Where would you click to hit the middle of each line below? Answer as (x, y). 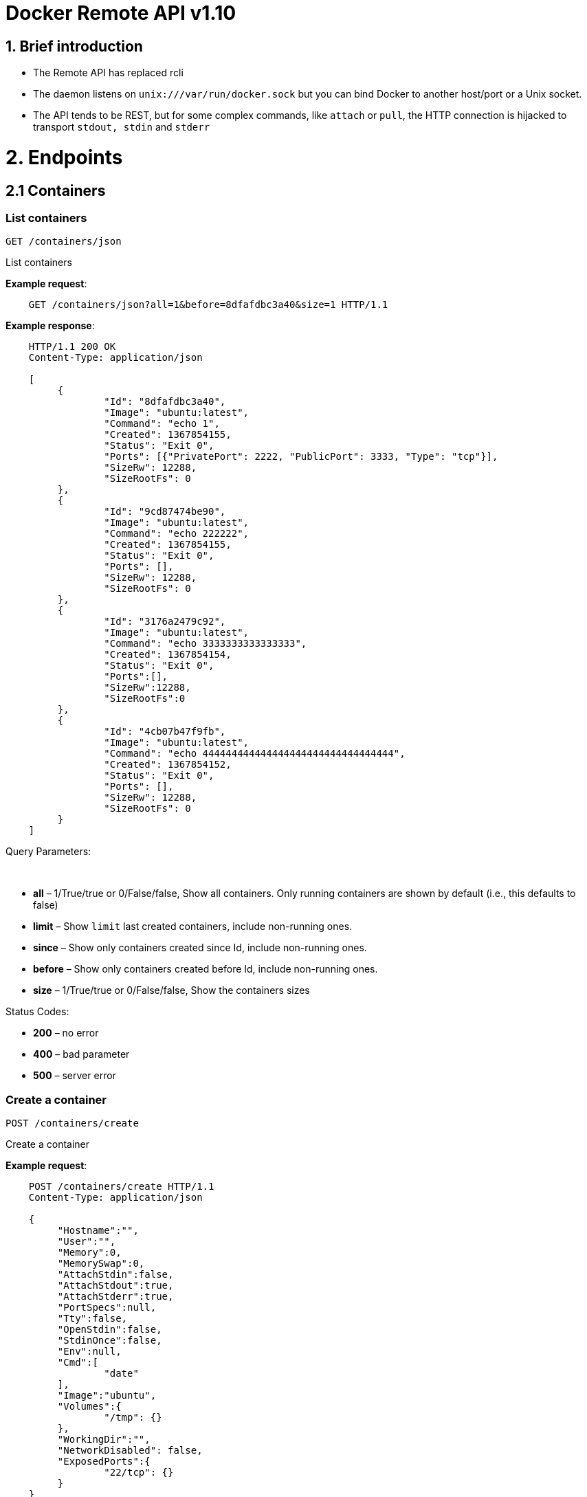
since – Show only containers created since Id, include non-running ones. (200, 948)
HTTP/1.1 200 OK (72, 347)
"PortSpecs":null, (107, 1308)
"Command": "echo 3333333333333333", (206, 644)
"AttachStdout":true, (115, 1286)
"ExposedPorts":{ (104, 1462)
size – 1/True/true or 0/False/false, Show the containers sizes (171, 990)
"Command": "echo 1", (162, 424)
